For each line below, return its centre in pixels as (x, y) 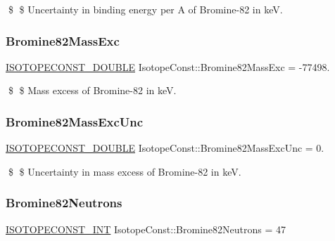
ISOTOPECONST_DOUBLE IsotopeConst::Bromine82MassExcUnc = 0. (165, 148)
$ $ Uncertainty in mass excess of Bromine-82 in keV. (125, 171)
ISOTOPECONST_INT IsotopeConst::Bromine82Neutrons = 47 (146, 229)
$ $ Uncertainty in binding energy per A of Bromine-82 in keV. (145, 9)
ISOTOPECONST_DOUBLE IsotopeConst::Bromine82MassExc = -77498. (168, 66)
